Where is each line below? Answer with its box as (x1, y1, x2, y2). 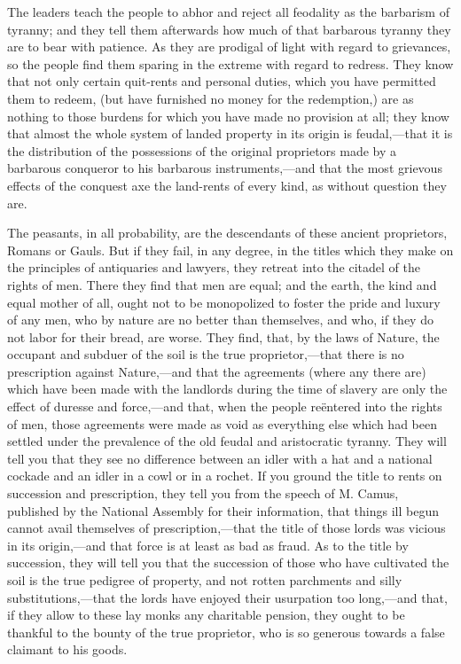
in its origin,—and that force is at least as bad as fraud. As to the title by (7, 535, 409, 554)
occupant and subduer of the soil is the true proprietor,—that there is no (7, 345, 404, 363)
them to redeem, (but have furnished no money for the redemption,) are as (7, 89, 414, 107)
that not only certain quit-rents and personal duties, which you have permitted (7, 72, 436, 90)
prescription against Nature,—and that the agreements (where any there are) (7, 362, 426, 380)
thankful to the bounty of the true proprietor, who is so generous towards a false (7, 622, 445, 641)
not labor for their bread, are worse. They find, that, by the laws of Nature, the (7, 327, 440, 346)
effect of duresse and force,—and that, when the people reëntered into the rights (7, 397, 442, 416)
